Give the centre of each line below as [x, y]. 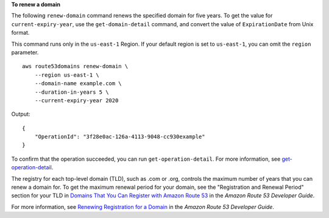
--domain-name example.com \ [78, 83]
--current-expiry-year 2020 [76, 100]
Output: [21, 114]
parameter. [25, 52]
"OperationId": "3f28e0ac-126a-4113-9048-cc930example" [120, 137]
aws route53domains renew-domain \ [75, 66]
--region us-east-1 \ [67, 75]
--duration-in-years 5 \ [72, 92]
